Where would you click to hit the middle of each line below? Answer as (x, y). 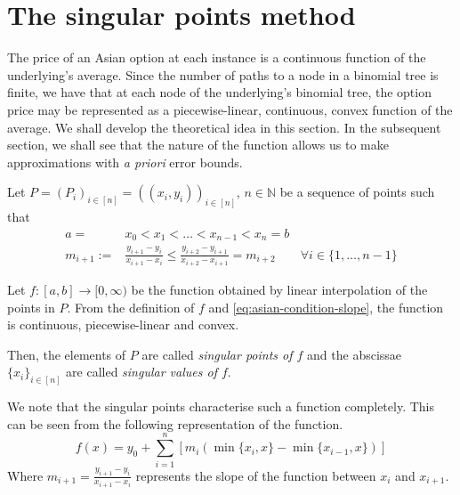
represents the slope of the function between (256, 475)
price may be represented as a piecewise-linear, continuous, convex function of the (230, 109)
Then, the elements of (67, 354)
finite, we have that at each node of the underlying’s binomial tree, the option (219, 92)
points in (31, 307)
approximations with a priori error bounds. (125, 162)
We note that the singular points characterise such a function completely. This (221, 406)
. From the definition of (131, 307)
